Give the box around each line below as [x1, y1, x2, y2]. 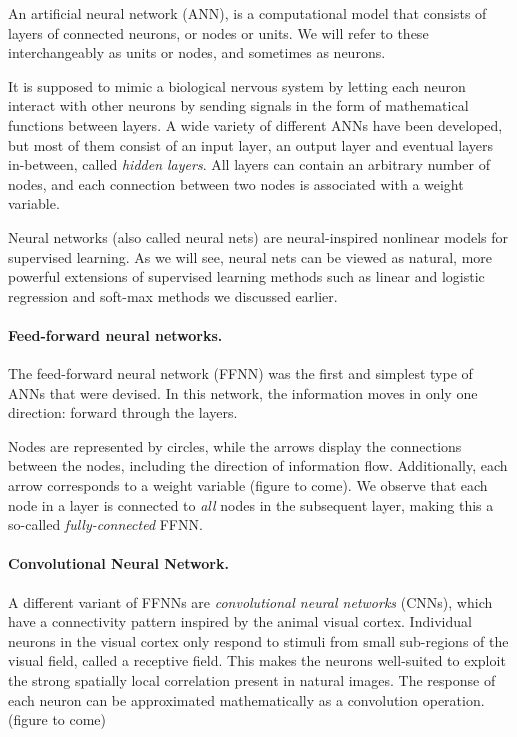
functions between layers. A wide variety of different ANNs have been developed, [8, 114, 503, 135]
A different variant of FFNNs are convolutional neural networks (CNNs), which [8, 591, 493, 612]
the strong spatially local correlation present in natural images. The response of [8, 670, 496, 691]
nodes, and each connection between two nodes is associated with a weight [8, 173, 464, 194]
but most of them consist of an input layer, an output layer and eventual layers [8, 134, 493, 155]
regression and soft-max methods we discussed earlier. [8, 285, 338, 306]
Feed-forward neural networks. [8, 324, 223, 345]
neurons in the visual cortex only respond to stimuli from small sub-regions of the [8, 630, 509, 651]
